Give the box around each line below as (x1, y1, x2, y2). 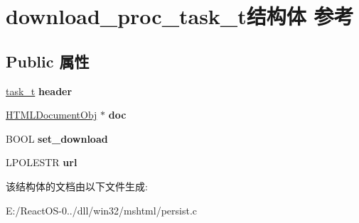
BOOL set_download (6, 131, 108, 146)
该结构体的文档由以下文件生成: (6, 178, 148, 193)
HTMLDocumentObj (6, 107, 97, 122)
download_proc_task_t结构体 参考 (6, 1, 354, 31)
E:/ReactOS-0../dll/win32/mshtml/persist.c (6, 202, 198, 217)
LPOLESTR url (6, 155, 77, 170)
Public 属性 (6, 50, 90, 72)
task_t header (6, 83, 73, 98)
